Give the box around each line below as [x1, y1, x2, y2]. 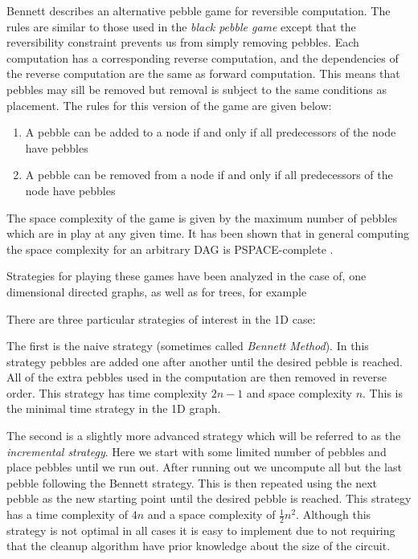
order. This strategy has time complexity [6, 384, 207, 401]
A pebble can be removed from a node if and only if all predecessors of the [25, 166, 393, 183]
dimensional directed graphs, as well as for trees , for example [6, 283, 307, 300]
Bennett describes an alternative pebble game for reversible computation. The [6, 2, 391, 18]
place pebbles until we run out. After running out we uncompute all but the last [6, 459, 402, 475]
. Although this [296, 506, 371, 523]
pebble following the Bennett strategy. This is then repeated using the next [6, 474, 378, 491]
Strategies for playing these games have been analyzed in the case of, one [6, 267, 367, 284]
